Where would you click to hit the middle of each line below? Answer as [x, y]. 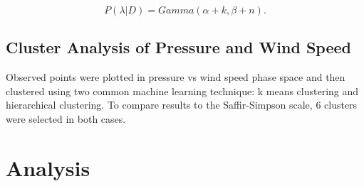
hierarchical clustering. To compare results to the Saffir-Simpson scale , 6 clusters [182, 105]
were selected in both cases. [66, 118]
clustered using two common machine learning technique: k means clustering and [182, 91]
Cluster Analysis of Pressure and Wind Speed [179, 47]
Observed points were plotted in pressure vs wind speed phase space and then [176, 77]
